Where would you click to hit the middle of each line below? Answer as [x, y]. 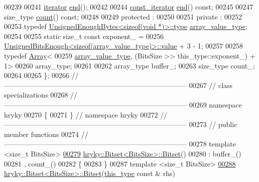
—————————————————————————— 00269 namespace [123, 104]
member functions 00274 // [46, 134]
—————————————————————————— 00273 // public [121, 124]
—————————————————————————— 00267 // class [118, 85]
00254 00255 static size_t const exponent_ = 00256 [84, 36]
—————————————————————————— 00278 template [120, 144]
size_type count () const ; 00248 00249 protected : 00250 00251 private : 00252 [123, 16]
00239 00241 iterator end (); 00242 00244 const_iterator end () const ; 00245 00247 [129, 6]
